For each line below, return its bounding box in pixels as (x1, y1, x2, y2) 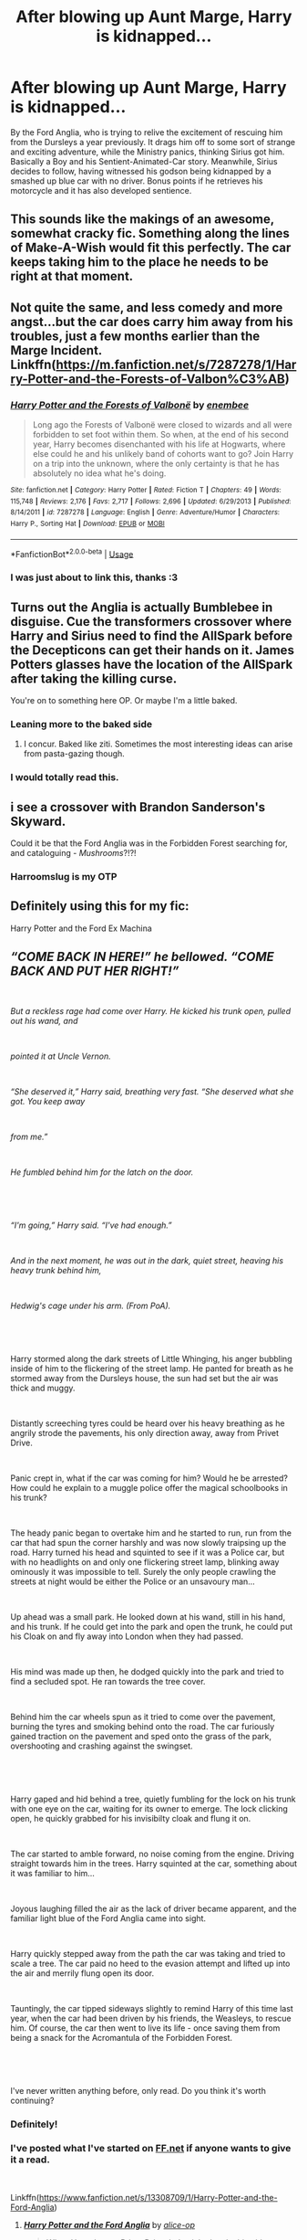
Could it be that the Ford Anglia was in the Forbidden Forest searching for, (10, 838, 288, 849)
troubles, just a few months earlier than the (10, 328, 261, 343)
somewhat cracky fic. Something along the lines (10, 226, 291, 241)
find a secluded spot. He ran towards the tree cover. (10, 1675, 206, 1686)
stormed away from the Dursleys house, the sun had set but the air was (10, 1372, 279, 1383)
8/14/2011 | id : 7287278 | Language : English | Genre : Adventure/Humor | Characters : (10, 508, 281, 517)
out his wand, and (10, 1015, 78, 1026)
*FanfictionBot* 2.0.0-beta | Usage (10, 546, 134, 559)
